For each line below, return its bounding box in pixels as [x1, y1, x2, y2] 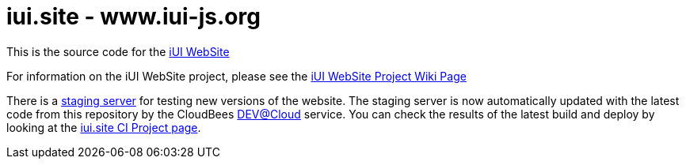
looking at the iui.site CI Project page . [6, 120, 201, 134]
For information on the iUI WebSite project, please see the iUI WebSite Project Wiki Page [6, 69, 467, 83]
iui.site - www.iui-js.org [6, 3, 261, 30]
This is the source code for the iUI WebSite [6, 44, 230, 58]
